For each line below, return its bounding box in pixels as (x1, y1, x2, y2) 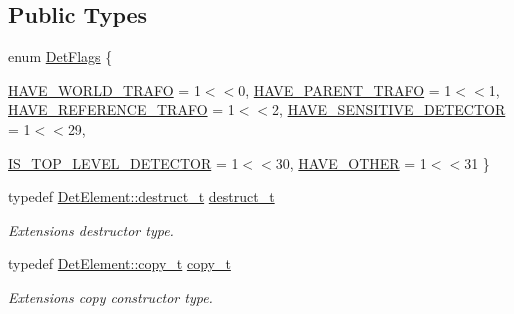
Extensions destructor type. (8, 219, 174, 240)
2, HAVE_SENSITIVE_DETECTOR (272, 99, 506, 120)
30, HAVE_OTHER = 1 (275, 152, 427, 173)
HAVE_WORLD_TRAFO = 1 (8, 79, 201, 100)
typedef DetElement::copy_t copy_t (8, 253, 231, 274)
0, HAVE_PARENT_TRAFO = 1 (238, 79, 452, 100)
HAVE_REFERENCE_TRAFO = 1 (8, 99, 235, 120)
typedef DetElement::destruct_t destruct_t (8, 186, 275, 207)
